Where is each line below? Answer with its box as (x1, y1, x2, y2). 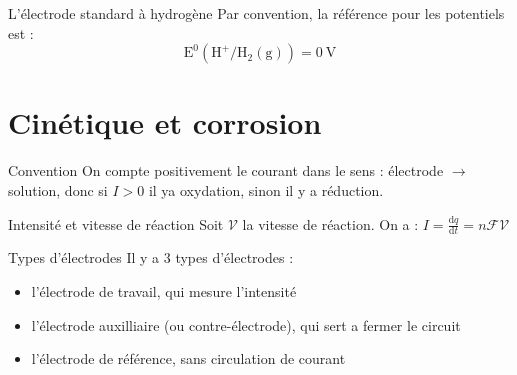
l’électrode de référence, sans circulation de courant (31, 348, 346, 369)
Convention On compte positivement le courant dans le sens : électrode (8, 160, 444, 181)
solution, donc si (8, 179, 108, 200)
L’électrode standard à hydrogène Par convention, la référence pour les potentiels (8, 3, 505, 23)
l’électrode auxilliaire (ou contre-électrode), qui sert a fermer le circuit (31, 314, 461, 335)
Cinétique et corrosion (8, 102, 322, 143)
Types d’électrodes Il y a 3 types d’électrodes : (8, 247, 294, 268)
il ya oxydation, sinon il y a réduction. (148, 179, 384, 200)
